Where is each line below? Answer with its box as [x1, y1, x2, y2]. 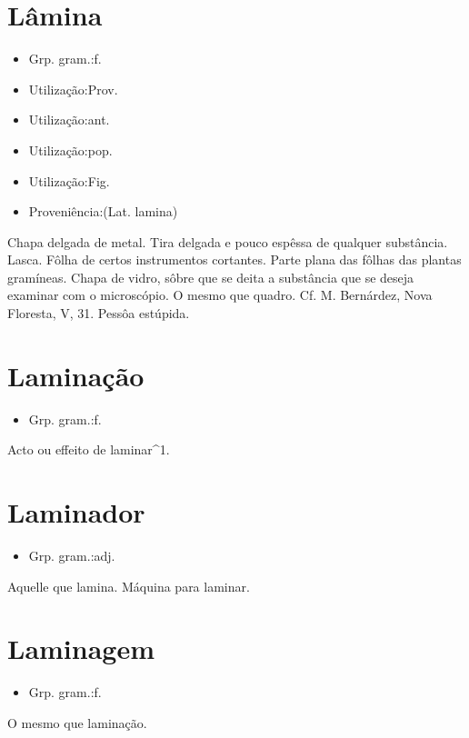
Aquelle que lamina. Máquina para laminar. [7, 576, 250, 595]
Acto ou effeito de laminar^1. [7, 440, 170, 459]
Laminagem [7, 630, 155, 667]
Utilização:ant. [28, 110, 110, 129]
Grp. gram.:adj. [28, 546, 115, 565]
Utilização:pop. [28, 140, 113, 159]
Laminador [7, 494, 145, 531]
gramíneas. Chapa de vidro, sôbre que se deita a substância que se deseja [7, 267, 414, 286]
